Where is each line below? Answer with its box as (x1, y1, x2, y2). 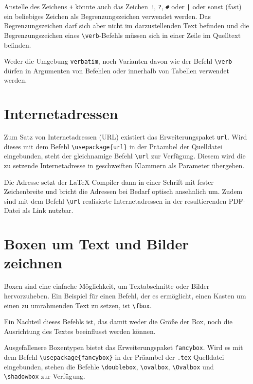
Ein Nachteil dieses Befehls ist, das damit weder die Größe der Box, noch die (4, 316, 233, 327)
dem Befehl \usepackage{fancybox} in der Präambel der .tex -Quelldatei (4, 352, 224, 362)
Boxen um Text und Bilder (4, 234, 189, 254)
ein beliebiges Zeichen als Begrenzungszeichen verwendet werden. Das (4, 11, 211, 21)
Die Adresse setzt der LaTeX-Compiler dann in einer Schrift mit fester (4, 176, 214, 187)
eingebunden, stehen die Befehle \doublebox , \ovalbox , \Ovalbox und (4, 361, 214, 371)
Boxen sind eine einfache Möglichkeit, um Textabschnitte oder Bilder (4, 281, 210, 291)
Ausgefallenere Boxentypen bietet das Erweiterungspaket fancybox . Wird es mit (4, 342, 243, 352)
